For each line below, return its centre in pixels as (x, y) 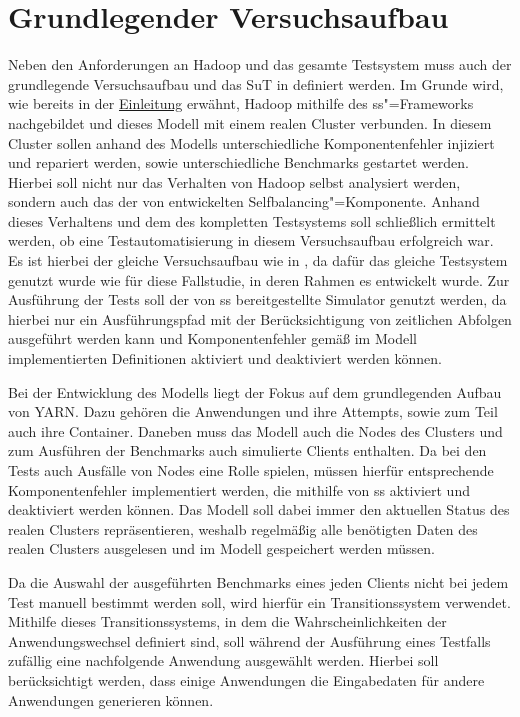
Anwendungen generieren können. (111, 699)
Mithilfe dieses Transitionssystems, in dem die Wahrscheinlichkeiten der (227, 621)
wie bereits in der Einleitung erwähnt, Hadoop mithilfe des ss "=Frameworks (241, 103)
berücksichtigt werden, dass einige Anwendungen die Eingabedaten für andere (246, 679)
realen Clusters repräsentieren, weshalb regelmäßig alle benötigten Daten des (243, 528)
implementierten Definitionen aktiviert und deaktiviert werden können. (225, 358)
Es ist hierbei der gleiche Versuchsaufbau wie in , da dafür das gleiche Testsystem (258, 260)
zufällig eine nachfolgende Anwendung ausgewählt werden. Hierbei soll (223, 660)
